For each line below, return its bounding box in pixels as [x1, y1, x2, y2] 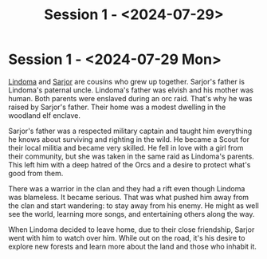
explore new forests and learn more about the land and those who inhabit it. [8, 241, 257, 251]
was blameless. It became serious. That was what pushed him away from [8, 192, 249, 202]
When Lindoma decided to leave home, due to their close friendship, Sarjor [8, 225, 255, 234]
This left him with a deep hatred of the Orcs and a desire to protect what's [8, 159, 251, 169]
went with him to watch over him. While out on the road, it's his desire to [8, 233, 245, 242]
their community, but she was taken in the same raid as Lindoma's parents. [8, 151, 255, 161]
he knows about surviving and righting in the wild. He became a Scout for [8, 134, 249, 144]
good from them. [8, 168, 64, 178]
